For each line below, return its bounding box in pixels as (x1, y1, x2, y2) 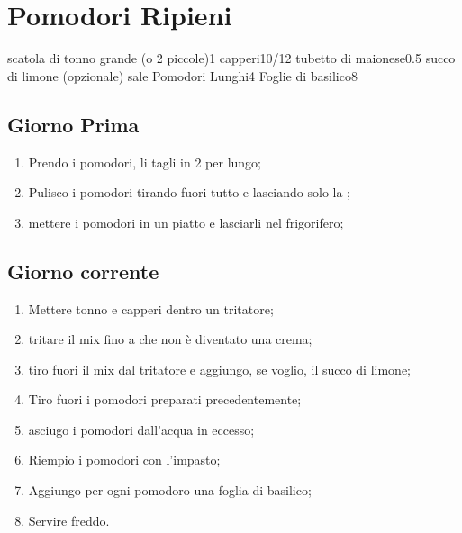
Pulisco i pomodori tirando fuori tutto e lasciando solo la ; (28, 183, 350, 202)
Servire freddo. (28, 510, 110, 529)
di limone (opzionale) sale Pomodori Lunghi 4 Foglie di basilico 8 (7, 66, 358, 85)
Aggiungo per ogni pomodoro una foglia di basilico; (28, 481, 312, 500)
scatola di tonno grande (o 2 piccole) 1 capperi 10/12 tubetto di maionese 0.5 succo (7, 49, 456, 68)
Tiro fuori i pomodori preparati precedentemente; (28, 390, 302, 409)
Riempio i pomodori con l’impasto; (28, 450, 221, 469)
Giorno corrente (7, 257, 159, 285)
